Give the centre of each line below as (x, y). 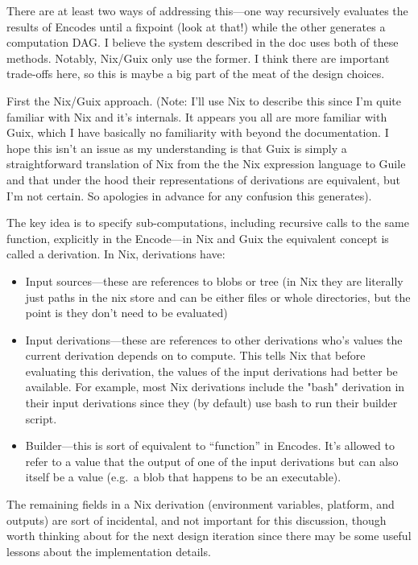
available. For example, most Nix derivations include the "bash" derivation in (215, 387)
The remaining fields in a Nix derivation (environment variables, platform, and (201, 504)
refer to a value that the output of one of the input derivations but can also (212, 461)
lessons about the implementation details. (109, 551)
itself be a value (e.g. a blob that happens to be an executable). (183, 477)
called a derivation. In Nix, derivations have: (116, 254)
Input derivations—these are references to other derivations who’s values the (214, 339)
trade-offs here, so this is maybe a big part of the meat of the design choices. (196, 74)
